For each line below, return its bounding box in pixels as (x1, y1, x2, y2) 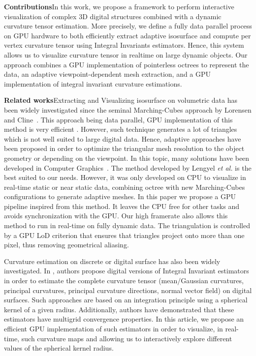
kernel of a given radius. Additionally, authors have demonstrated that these (4, 304, 234, 314)
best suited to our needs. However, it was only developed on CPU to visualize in (4, 172, 246, 182)
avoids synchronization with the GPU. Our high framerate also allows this (4, 210, 228, 221)
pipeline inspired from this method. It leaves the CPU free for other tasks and (4, 201, 239, 211)
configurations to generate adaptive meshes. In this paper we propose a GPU (4, 191, 236, 202)
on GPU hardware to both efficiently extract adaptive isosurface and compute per (4, 30, 251, 40)
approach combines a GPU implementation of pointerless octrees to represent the (4, 59, 249, 69)
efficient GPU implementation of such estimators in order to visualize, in (4, 324, 223, 333)
